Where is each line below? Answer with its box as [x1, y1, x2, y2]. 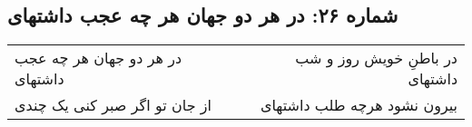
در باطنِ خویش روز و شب [295, 47, 457, 69]
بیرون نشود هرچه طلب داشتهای [260, 94, 457, 116]
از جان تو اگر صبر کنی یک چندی [15, 94, 212, 116]
